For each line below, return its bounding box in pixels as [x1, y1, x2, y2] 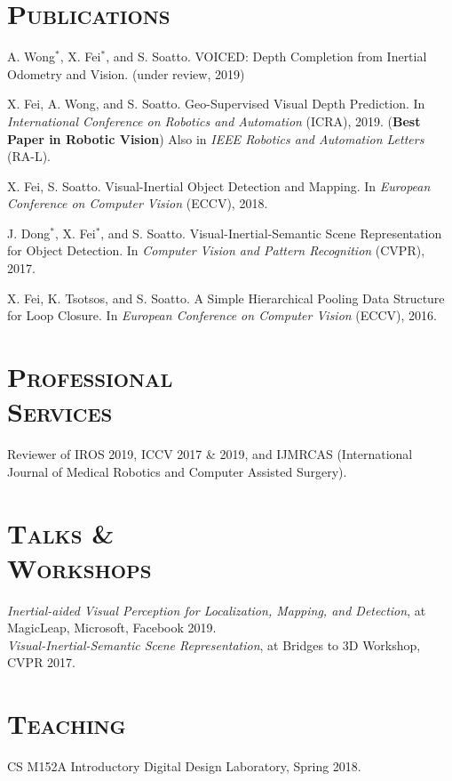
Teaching [7, 705, 126, 742]
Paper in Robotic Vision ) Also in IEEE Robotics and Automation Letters [7, 129, 424, 148]
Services [7, 393, 113, 430]
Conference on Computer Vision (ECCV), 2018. [7, 194, 268, 213]
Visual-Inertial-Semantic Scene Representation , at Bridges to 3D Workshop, [7, 635, 421, 654]
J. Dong [7, 223, 51, 242]
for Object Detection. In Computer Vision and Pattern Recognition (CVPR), [7, 241, 425, 260]
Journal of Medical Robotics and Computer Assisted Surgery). [7, 462, 347, 480]
